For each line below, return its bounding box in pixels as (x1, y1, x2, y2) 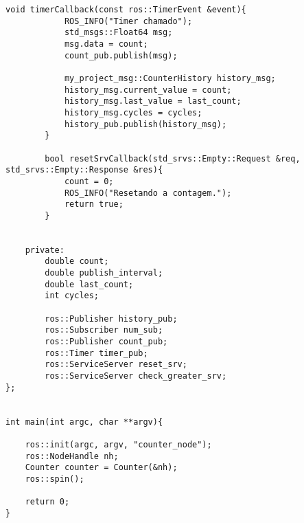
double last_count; (45, 279, 134, 289)
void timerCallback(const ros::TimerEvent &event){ (5, 5, 246, 14)
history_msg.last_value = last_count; (64, 96, 242, 107)
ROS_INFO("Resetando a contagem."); (64, 188, 232, 198)
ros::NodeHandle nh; (25, 451, 119, 461)
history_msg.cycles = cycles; (64, 107, 202, 118)
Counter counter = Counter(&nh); (25, 463, 178, 473)
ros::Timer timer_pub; (45, 348, 148, 358)
